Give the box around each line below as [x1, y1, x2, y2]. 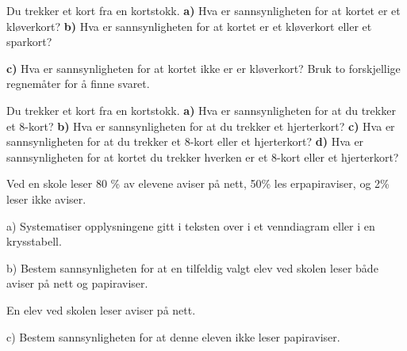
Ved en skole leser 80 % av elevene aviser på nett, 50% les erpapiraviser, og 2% [6, 175, 390, 192]
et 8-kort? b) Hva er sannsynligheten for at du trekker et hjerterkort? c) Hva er [6, 117, 395, 134]
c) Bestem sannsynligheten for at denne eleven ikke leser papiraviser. [6, 328, 340, 345]
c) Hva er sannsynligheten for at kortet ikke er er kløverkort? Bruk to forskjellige [6, 59, 401, 76]
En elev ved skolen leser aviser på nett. [6, 301, 196, 318]
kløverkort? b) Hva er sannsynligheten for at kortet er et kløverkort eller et [6, 17, 372, 34]
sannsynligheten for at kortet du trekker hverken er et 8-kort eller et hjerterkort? [6, 148, 399, 165]
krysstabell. [6, 233, 62, 250]
